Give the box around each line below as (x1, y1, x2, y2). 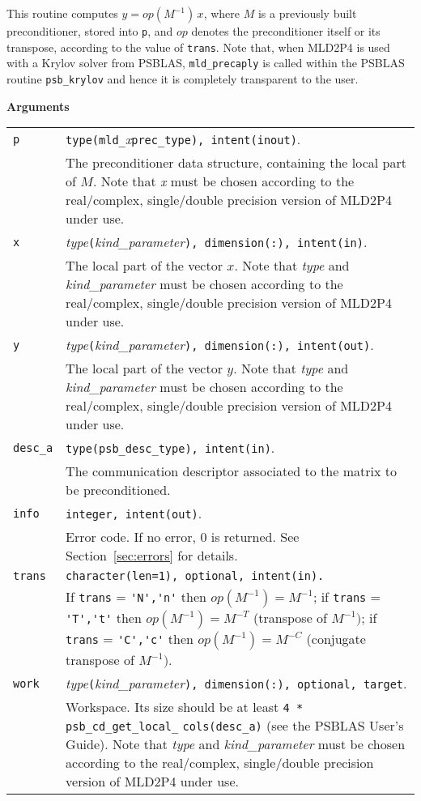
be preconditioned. (66, 480, 171, 500)
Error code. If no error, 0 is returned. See (66, 527, 300, 547)
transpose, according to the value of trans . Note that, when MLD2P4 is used (6, 38, 390, 55)
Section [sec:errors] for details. (66, 546, 238, 565)
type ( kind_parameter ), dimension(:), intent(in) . (66, 232, 368, 252)
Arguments (6, 97, 70, 114)
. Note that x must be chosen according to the (92, 172, 355, 191)
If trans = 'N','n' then (66, 587, 206, 607)
